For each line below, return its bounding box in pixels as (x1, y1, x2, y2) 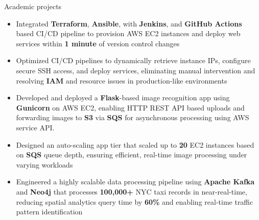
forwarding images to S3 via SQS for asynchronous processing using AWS (16, 112, 249, 123)
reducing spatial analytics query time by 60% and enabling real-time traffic (16, 196, 253, 207)
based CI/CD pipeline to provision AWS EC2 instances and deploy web (16, 28, 241, 39)
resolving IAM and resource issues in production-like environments (16, 75, 227, 86)
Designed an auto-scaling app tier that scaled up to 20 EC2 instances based (16, 139, 254, 150)
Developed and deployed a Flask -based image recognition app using (16, 92, 230, 103)
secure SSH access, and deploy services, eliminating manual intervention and (16, 65, 255, 75)
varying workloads (16, 159, 73, 170)
